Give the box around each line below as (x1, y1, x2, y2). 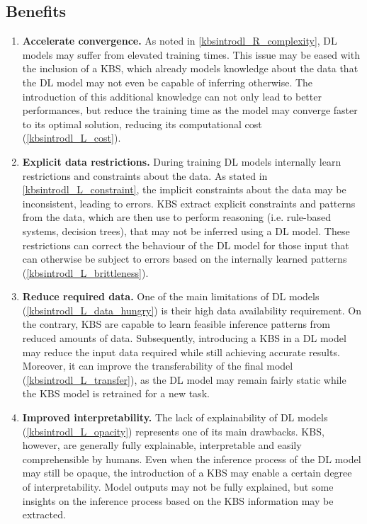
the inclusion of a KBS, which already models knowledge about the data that (22, 61, 358, 76)
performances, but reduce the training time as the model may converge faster (22, 103, 358, 118)
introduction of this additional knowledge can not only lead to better (22, 89, 322, 103)
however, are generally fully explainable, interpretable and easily (22, 438, 302, 452)
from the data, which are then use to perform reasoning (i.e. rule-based (22, 210, 332, 224)
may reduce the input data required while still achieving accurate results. (22, 344, 340, 359)
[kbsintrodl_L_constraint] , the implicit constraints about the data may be (22, 182, 346, 197)
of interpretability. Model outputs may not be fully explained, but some (22, 479, 334, 494)
